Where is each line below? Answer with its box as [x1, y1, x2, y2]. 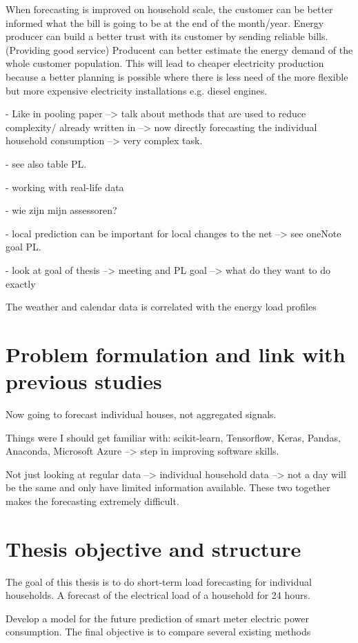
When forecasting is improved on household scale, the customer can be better [6, 2, 333, 16]
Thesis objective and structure [6, 534, 301, 562]
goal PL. [6, 239, 41, 254]
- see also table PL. [6, 156, 87, 170]
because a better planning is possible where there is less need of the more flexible [6, 69, 348, 83]
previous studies [6, 367, 162, 395]
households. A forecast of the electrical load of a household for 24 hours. [6, 588, 310, 602]
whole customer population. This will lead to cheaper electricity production [6, 56, 324, 70]
